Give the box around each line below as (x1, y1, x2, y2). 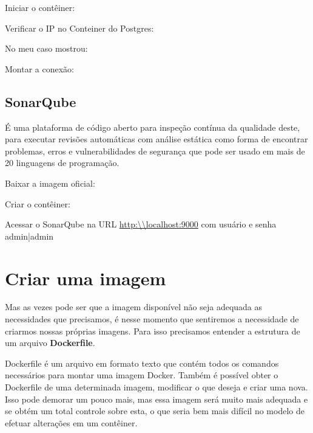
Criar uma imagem (5, 265, 166, 290)
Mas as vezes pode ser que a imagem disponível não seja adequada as (5, 300, 263, 313)
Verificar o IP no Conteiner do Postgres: (5, 21, 154, 34)
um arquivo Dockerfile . (5, 336, 95, 349)
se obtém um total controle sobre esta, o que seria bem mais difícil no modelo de (5, 404, 305, 417)
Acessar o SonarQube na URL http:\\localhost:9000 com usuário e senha (5, 218, 277, 230)
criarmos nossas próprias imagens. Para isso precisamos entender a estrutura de (5, 324, 300, 337)
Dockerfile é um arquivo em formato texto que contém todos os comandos (5, 356, 279, 369)
